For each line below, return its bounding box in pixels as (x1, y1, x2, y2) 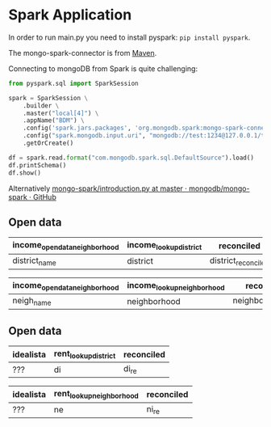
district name (12, 255, 56, 268)
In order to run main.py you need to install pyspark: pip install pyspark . (8, 32, 251, 42)
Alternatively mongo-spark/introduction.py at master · (8, 184, 188, 193)
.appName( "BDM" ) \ (23, 116, 85, 125)
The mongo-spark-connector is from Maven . (8, 48, 157, 57)
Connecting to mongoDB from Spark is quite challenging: (8, 63, 198, 74)
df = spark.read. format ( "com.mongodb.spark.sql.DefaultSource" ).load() (8, 154, 254, 162)
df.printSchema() (8, 161, 67, 169)
